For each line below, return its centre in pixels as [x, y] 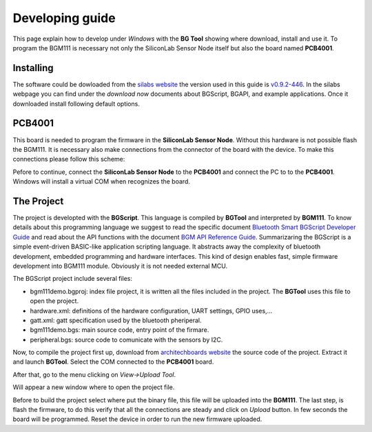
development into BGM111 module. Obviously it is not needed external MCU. [120, 266]
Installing [33, 68]
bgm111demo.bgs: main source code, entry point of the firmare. [120, 330]
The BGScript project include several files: [73, 279]
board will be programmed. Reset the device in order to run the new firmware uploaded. [137, 419]
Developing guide [64, 18]
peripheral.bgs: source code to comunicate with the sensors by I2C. [126, 340]
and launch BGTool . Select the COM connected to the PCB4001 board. [113, 362]
